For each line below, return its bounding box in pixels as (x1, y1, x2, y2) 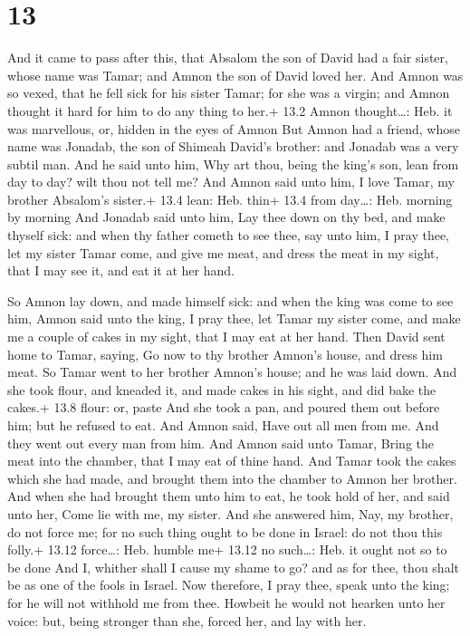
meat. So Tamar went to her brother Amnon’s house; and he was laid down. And (7, 362, 457, 381)
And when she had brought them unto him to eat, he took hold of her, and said (7, 487, 450, 506)
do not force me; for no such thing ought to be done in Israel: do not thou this (7, 522, 443, 541)
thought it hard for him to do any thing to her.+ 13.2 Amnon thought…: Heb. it (7, 101, 453, 120)
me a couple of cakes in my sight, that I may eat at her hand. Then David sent (7, 327, 446, 346)
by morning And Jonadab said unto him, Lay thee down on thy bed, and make (7, 207, 446, 226)
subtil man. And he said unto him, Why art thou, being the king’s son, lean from (7, 154, 459, 173)
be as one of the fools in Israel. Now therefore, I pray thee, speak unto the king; (7, 575, 450, 594)
